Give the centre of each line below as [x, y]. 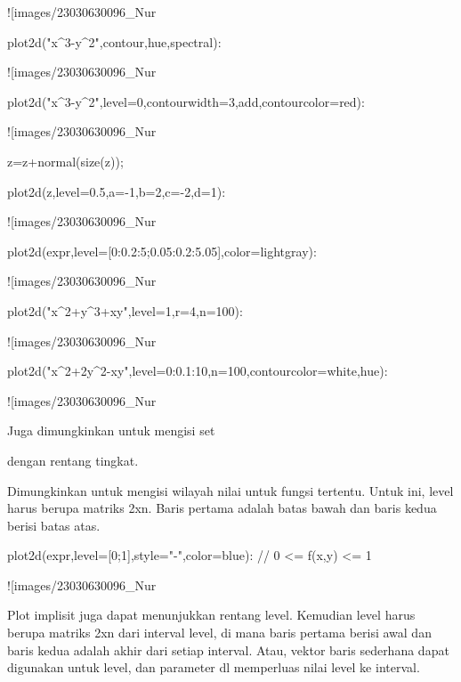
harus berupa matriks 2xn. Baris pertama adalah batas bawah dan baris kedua [222, 508]
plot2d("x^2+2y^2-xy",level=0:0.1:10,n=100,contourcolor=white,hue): [198, 371]
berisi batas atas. [54, 525]
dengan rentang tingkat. [73, 460]
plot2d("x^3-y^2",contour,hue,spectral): [114, 41]
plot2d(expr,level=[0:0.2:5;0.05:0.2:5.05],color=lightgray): [162, 251]
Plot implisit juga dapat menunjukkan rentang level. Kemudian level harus [211, 615]
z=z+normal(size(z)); [65, 161]
